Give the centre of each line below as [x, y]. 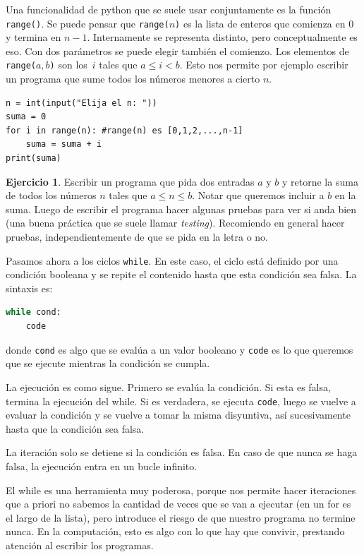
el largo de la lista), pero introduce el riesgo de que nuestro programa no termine [181, 517]
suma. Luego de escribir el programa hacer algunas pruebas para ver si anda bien [181, 209]
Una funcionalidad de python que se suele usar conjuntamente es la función [169, 9]
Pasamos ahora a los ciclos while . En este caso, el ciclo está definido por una [172, 260]
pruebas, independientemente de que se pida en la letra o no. [137, 237]
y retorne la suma [320, 181]
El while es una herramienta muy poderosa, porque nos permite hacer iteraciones [181, 490]
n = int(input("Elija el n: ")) [81, 103]
